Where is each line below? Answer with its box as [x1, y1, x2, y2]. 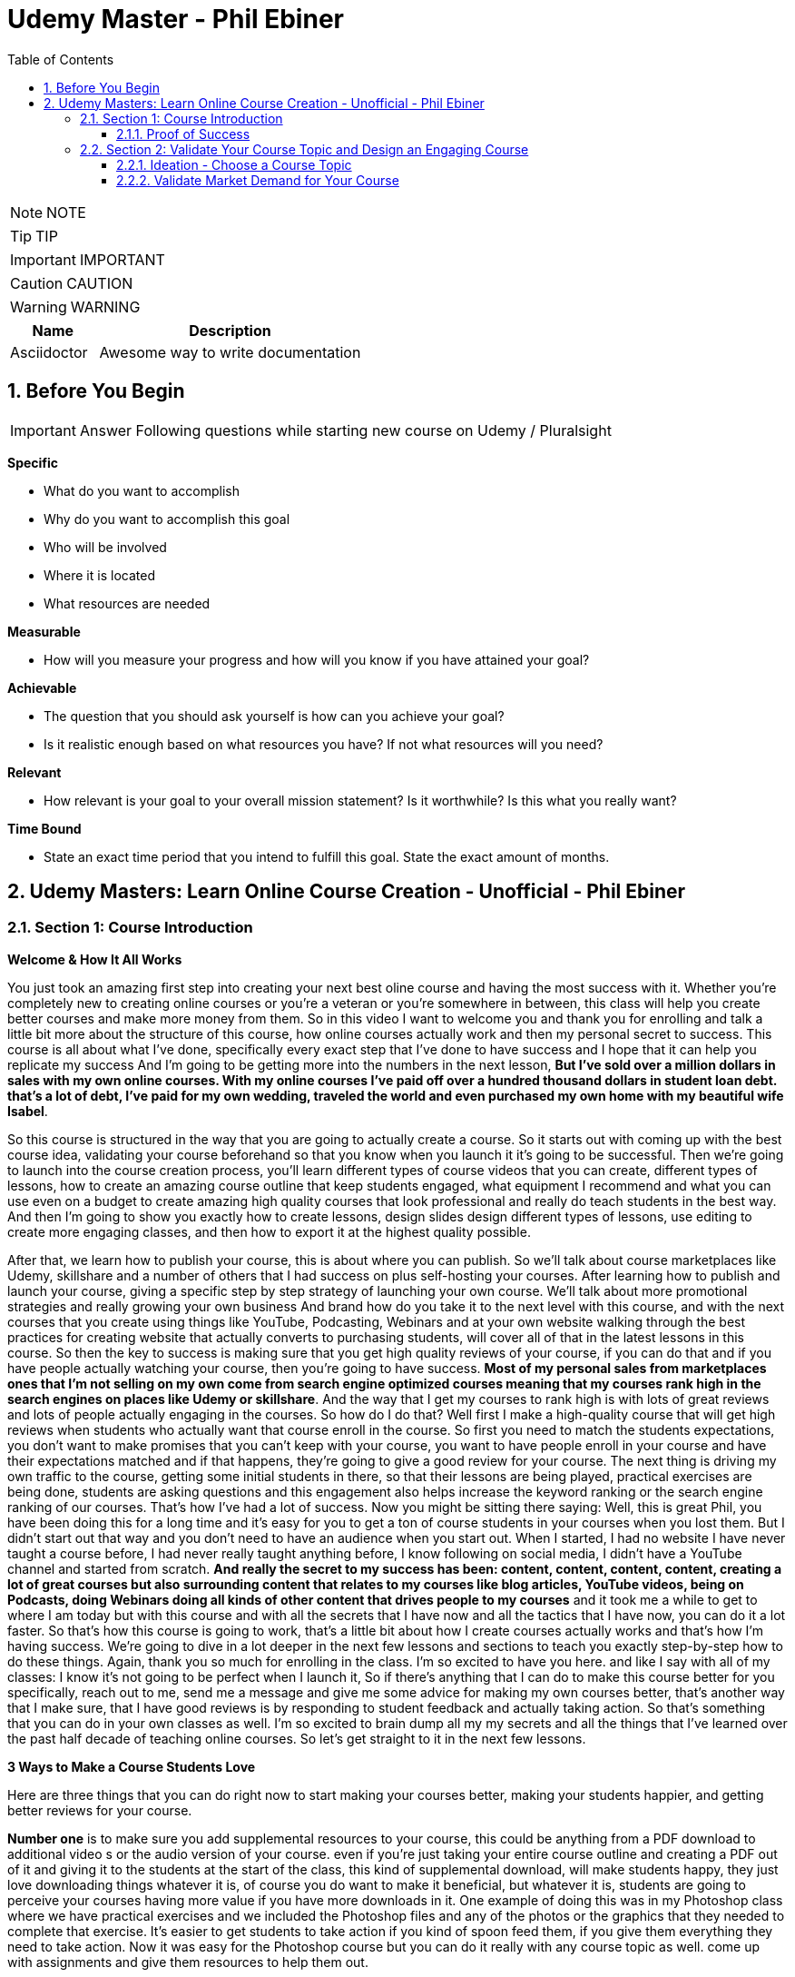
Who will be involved [44, 539, 167, 555]
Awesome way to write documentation [99, 342, 361, 361]
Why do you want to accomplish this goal [44, 510, 290, 527]
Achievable [7, 679, 77, 696]
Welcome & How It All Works [7, 951, 182, 967]
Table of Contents [7, 51, 114, 67]
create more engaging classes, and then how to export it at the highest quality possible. [7, 1223, 531, 1240]
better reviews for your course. [7, 1802, 192, 1818]
